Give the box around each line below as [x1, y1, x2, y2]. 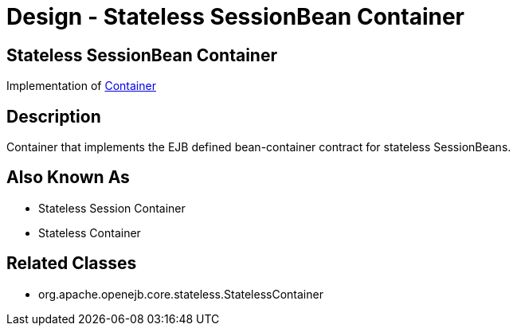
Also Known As [6, 167, 130, 188]
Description [6, 106, 101, 127]
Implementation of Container [6, 79, 156, 93]
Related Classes [6, 253, 137, 274]
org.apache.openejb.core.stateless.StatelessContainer [38, 287, 323, 301]
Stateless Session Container [38, 201, 186, 215]
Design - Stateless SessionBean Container [6, 3, 464, 30]
